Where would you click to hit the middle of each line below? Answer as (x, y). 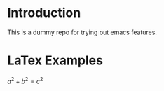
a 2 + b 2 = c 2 (25, 80)
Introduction (44, 13)
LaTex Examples (55, 61)
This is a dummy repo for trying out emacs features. (82, 32)
